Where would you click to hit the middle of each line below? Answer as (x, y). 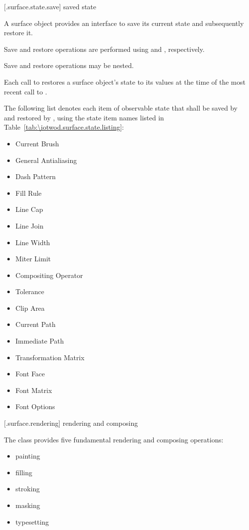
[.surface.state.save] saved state (50, 6)
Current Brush (37, 143)
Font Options (35, 406)
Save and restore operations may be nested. (69, 65)
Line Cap (29, 209)
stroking (28, 489)
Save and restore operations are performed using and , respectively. (104, 49)
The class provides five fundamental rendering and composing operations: (114, 439)
